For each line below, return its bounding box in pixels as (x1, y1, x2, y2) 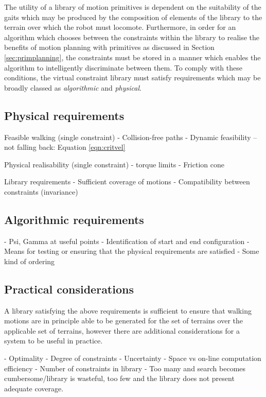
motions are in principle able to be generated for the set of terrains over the (4, 315, 243, 326)
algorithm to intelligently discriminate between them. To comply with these (4, 62, 242, 73)
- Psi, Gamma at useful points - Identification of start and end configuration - (4, 235, 250, 246)
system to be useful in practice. (4, 335, 103, 346)
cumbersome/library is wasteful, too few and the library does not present (4, 373, 235, 384)
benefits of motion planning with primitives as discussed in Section (4, 42, 215, 53)
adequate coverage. (4, 383, 64, 393)
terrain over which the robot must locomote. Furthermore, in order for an (4, 22, 236, 32)
